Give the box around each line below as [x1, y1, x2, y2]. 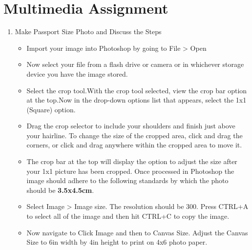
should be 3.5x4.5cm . [26, 185, 94, 195]
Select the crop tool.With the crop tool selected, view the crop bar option [26, 85, 247, 95]
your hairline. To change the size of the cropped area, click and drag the [26, 130, 243, 140]
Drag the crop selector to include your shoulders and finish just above [26, 121, 235, 131]
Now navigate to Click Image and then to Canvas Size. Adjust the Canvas [26, 227, 248, 237]
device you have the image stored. [26, 68, 128, 79]
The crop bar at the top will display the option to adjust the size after [26, 156, 237, 167]
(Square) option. [26, 104, 76, 114]
